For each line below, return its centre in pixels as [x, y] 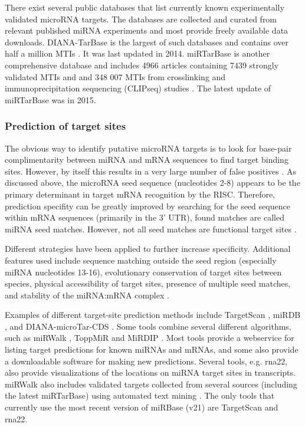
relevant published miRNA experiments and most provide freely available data [147, 30]
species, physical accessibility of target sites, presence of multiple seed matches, [148, 283]
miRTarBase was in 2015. [50, 99]
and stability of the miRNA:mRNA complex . [87, 295]
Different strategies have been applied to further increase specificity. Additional [148, 249]
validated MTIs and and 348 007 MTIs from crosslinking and [115, 76]
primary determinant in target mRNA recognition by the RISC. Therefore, [140, 194]
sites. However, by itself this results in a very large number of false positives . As [151, 171]
